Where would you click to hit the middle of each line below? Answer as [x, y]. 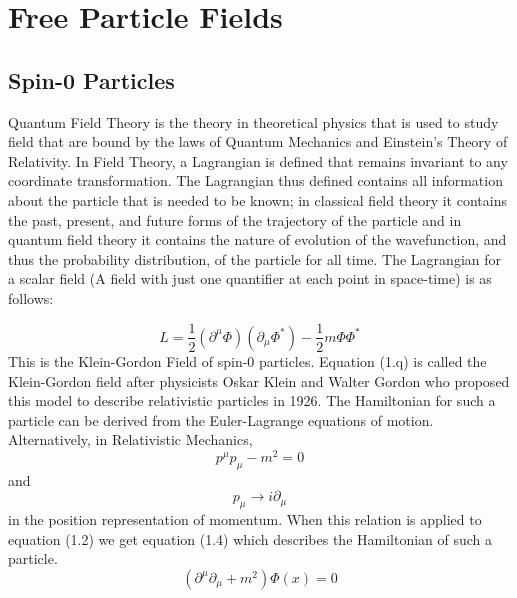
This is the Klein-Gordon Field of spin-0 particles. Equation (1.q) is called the [247, 360]
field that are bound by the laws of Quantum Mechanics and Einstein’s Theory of [258, 141]
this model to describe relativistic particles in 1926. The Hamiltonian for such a [252, 400]
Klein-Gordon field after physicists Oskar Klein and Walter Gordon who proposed [259, 380]
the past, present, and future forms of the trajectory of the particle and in [235, 219]
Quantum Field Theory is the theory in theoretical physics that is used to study [253, 121]
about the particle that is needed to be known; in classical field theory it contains [257, 199]
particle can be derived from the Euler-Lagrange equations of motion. [221, 419]
